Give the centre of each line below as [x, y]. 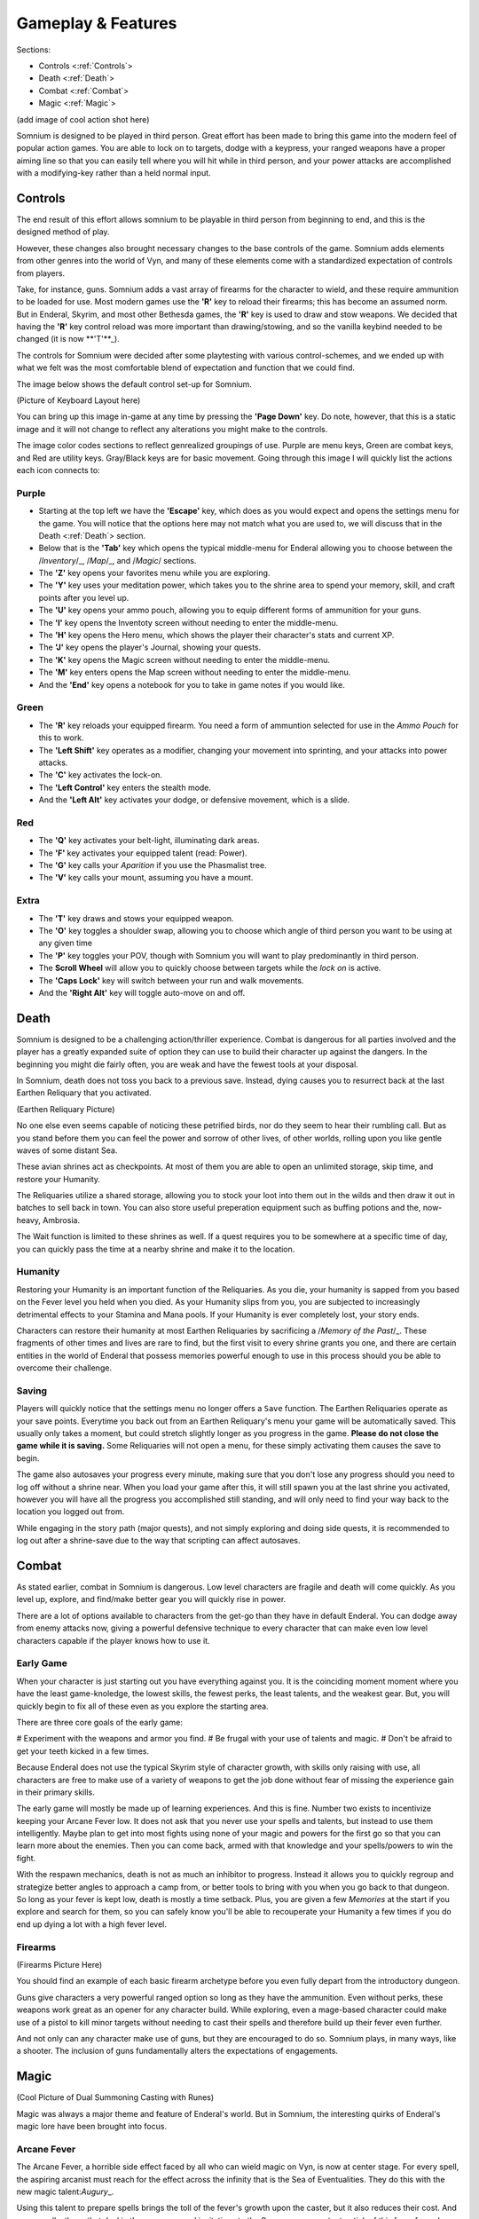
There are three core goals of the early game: [100, 1722]
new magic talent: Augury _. [65, 2191]
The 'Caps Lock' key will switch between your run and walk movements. [171, 980]
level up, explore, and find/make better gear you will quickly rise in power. [151, 1599]
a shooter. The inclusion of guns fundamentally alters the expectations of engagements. [177, 2051]
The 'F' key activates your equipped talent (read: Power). [143, 853]
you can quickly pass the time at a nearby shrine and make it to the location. [156, 1249]
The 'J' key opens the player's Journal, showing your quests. [150, 647]
